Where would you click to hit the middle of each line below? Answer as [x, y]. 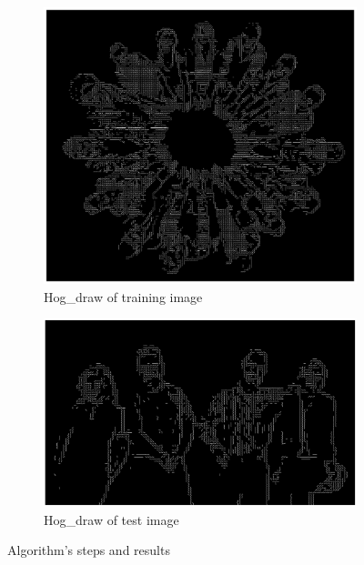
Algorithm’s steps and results [89, 550]
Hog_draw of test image [111, 519]
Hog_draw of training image [123, 296]
